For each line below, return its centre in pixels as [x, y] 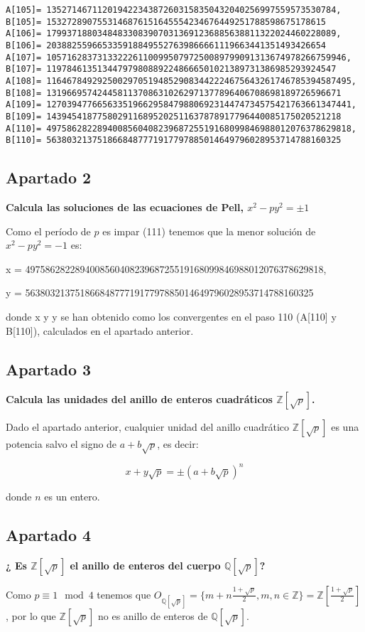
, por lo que [31, 615]
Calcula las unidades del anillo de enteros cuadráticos [139, 399]
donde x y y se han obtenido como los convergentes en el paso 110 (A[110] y [171, 317]
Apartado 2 [49, 177]
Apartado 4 [49, 534]
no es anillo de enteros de [153, 615]
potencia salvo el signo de [61, 444]
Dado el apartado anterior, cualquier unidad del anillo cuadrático [148, 427]
